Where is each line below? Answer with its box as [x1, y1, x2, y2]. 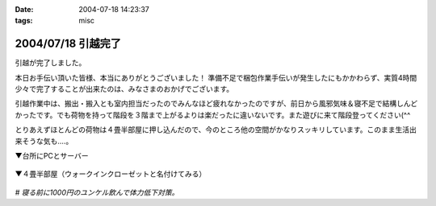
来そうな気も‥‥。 [15, 136, 73, 146]
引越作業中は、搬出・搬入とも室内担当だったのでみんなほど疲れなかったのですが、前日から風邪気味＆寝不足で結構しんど [15, 99, 418, 109]
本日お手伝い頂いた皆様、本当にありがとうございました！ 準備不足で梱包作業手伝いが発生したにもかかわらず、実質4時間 [15, 72, 417, 82]
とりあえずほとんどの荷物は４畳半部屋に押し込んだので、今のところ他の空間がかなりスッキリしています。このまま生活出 [15, 125, 417, 134]
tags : [15, 16, 33, 26]
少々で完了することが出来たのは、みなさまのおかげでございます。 [15, 84, 234, 94]
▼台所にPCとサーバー [15, 151, 89, 161]
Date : [15, 5, 34, 14]
